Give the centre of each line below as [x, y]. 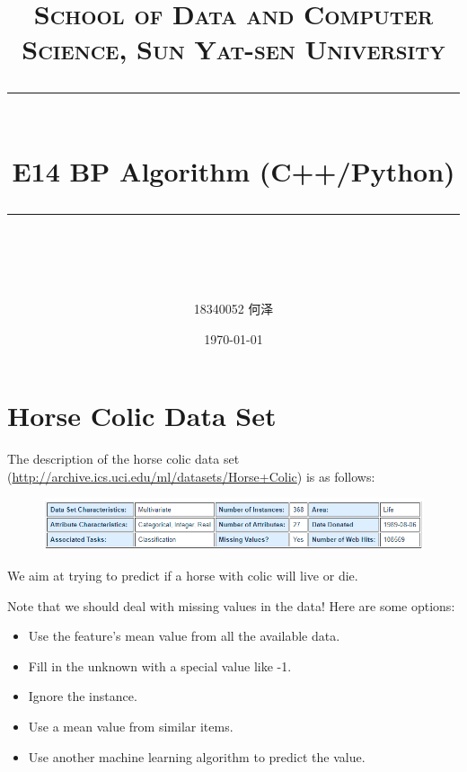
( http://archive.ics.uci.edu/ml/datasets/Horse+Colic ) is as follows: [191, 476]
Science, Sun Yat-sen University [233, 49]
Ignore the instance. [83, 696]
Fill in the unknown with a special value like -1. [160, 666]
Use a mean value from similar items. [131, 727]
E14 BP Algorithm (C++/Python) [233, 170]
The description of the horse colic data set [123, 459]
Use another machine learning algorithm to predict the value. [197, 756]
